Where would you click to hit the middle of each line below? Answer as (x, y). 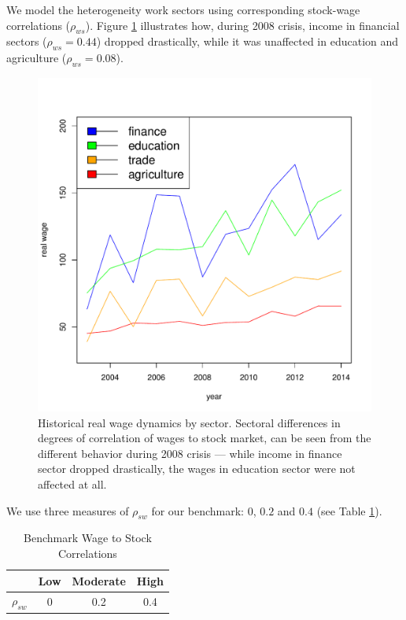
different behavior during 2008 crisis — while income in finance (190, 453)
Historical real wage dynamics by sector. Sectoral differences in (189, 422)
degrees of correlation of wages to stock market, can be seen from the (205, 438)
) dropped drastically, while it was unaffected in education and (247, 41)
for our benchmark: (198, 510)
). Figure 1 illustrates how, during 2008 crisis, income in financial (242, 25)
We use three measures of (68, 510)
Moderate (99, 580)
